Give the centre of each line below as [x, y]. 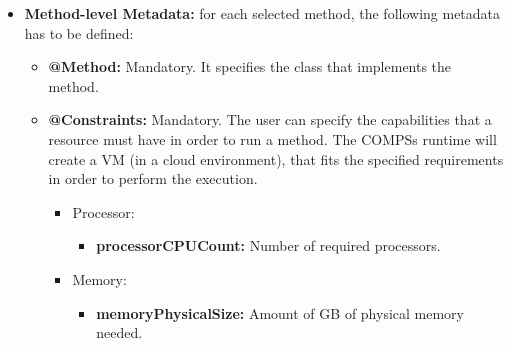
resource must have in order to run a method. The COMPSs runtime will [272, 138]
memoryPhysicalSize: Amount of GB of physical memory [280, 312]
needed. [119, 332]
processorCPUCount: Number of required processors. [268, 245]
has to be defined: [79, 32]
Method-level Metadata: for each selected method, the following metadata [262, 13]
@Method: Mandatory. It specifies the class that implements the [250, 66]
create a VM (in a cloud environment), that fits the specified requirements [276, 158]
